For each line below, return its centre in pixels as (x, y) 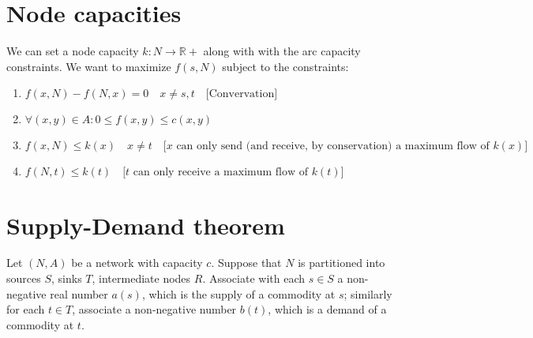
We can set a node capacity (73, 51)
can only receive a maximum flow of (221, 173)
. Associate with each (254, 278)
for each (26, 309)
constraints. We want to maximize (89, 66)
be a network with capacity (137, 263)
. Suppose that (246, 263)
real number (79, 293)
